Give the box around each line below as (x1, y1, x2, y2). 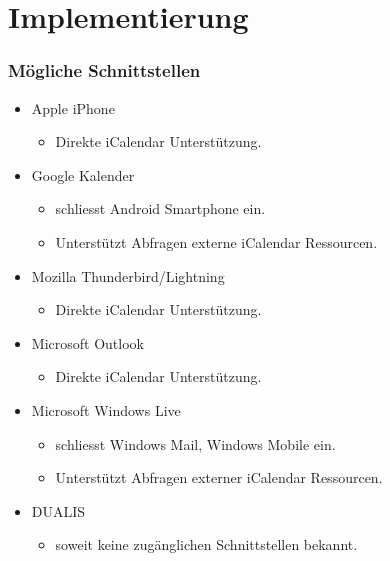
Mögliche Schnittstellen (8, 58, 201, 83)
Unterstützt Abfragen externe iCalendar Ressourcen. (55, 231, 378, 252)
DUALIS (31, 500, 86, 521)
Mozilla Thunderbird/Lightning (31, 265, 225, 286)
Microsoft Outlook (31, 332, 144, 353)
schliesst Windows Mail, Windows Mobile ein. (55, 433, 336, 454)
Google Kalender (31, 164, 135, 185)
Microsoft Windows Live (31, 399, 181, 420)
